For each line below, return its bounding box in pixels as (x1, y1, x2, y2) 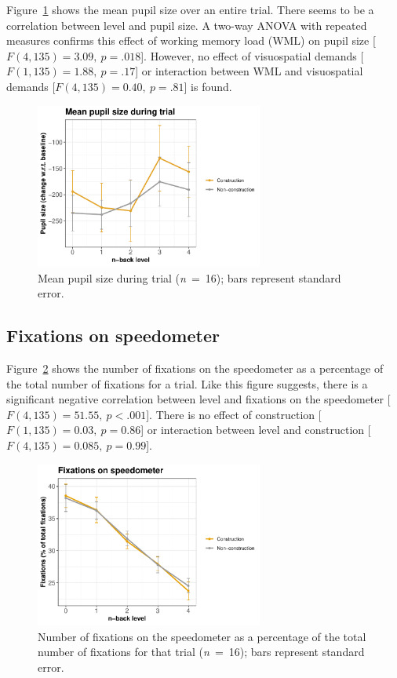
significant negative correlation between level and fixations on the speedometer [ (6, 391, 391, 407)
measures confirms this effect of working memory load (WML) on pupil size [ (6, 32, 376, 49)
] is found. (184, 78, 232, 94)
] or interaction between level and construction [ (140, 421, 371, 438)
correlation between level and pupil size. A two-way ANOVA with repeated (6, 16, 367, 33)
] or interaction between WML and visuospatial (135, 63, 363, 79)
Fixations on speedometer (6, 323, 220, 348)
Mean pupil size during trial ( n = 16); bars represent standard (38, 269, 341, 286)
